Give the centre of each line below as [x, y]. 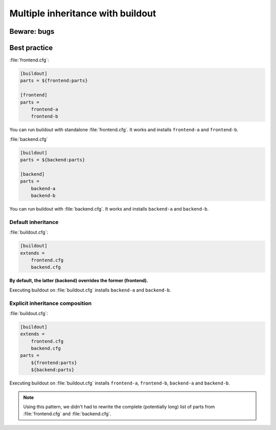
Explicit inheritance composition [51, 303]
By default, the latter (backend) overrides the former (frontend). [79, 281]
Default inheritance [34, 222]
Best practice [31, 48]
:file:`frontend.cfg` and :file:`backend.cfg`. [67, 414]
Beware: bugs [32, 31]
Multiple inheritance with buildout [83, 13]
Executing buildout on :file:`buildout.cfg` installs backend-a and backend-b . [90, 290]
